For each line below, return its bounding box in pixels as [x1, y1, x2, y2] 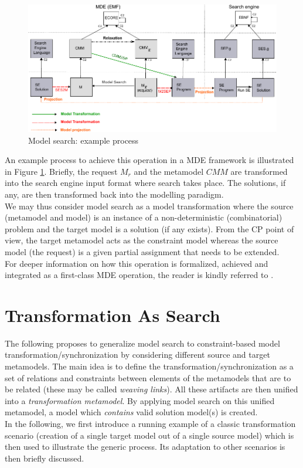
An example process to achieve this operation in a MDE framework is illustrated [5, 154, 294, 166]
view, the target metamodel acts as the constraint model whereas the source [5, 234, 278, 246]
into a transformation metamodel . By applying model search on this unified [5, 394, 275, 406]
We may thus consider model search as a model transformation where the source [5, 199, 294, 212]
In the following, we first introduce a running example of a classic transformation [5, 418, 296, 430]
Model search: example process [28, 134, 139, 146]
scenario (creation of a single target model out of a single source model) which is [5, 429, 294, 441]
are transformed [230, 165, 288, 177]
